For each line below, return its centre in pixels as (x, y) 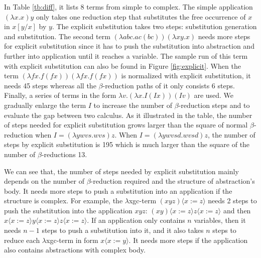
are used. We (214, 95)
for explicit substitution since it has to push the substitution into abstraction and (129, 46)
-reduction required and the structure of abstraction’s (173, 181)
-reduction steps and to (214, 105)
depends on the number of (44, 181)
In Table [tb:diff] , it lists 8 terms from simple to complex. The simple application (128, 7)
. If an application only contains (136, 220)
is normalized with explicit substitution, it (186, 76)
